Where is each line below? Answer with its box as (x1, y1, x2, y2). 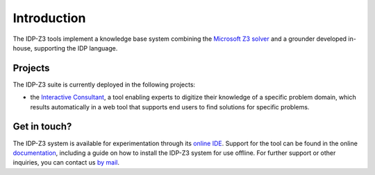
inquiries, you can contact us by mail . (12, 158, 119, 167)
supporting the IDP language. (33, 44, 118, 52)
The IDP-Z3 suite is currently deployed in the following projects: (12, 80, 196, 89)
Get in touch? (12, 121, 72, 133)
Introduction (12, 10, 86, 26)
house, (12, 44, 33, 52)
